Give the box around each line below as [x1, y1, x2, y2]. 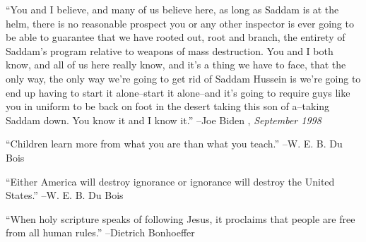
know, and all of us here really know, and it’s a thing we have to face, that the [6, 57, 346, 72]
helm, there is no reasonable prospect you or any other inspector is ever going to [6, 16, 354, 30]
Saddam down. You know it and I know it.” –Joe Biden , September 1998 [6, 112, 321, 127]
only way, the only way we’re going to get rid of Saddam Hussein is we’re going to [6, 71, 361, 85]
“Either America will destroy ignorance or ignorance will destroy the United [6, 174, 335, 188]
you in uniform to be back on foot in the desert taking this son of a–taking [6, 99, 330, 114]
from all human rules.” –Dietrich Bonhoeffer [6, 225, 195, 240]
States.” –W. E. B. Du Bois [6, 188, 124, 202]
